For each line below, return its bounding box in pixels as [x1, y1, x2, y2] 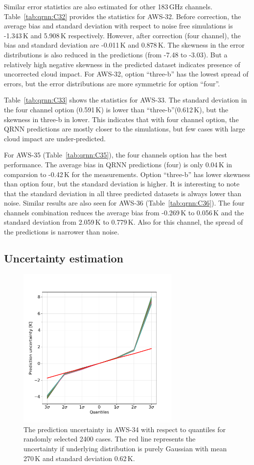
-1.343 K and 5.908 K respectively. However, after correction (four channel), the [4, 30, 241, 40]
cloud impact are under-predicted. [4, 133, 106, 143]
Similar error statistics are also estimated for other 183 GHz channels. [4, 1, 212, 11]
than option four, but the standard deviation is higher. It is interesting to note [4, 179, 240, 189]
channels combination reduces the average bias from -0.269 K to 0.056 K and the [4, 207, 244, 217]
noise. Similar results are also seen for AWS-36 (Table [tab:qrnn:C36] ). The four [4, 198, 245, 208]
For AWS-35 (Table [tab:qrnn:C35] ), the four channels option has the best [4, 150, 228, 160]
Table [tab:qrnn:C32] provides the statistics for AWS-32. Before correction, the [4, 11, 241, 21]
